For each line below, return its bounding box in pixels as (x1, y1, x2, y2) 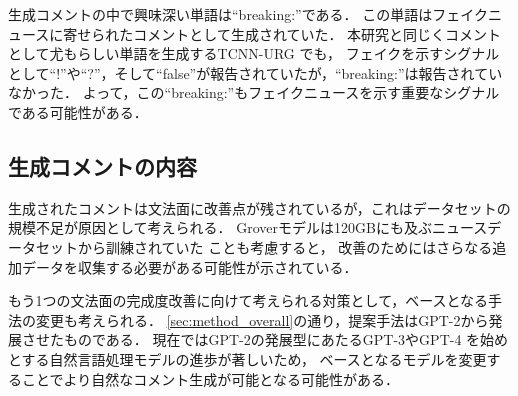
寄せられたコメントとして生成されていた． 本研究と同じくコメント (63, 23, 502, 44)
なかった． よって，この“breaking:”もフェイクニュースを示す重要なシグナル (8, 82, 500, 103)
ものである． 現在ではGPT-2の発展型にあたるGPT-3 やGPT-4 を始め (63, 329, 509, 350)
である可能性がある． (8, 101, 148, 122)
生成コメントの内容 (8, 150, 197, 181)
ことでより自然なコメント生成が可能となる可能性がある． (21, 368, 399, 389)
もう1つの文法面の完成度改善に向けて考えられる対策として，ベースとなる (8, 290, 489, 311)
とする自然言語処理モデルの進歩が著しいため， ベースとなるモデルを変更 (8, 348, 487, 369)
